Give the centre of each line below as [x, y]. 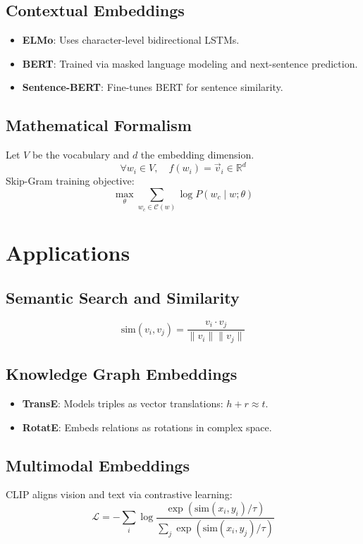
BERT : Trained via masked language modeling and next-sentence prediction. [190, 63]
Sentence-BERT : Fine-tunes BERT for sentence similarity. [153, 87]
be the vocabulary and [81, 155]
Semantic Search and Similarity [123, 297]
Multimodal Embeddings [98, 465]
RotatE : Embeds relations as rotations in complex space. [147, 427]
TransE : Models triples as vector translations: [123, 403]
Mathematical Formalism [99, 125]
